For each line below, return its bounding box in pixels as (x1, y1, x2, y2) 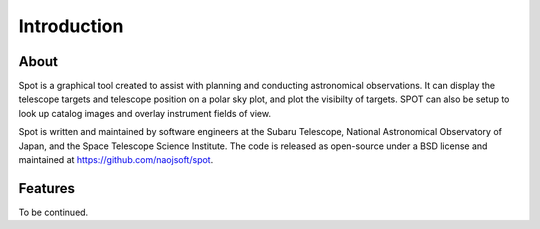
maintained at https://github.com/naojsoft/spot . (18, 154, 214, 166)
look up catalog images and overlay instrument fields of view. (18, 107, 272, 119)
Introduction (18, 15, 124, 37)
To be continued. (18, 206, 89, 218)
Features (18, 180, 75, 197)
